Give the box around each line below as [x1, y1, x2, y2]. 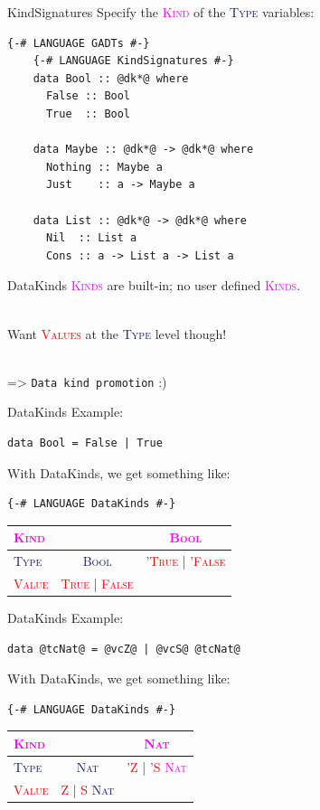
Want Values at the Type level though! [7, 324, 227, 343]
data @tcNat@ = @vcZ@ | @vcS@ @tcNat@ [7, 642, 240, 655]
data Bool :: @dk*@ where [33, 71, 189, 85]
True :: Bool [45, 107, 131, 120]
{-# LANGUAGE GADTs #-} [7, 36, 150, 50]
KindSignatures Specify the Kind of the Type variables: [7, 3, 315, 21]
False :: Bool [45, 89, 131, 103]
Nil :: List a [45, 231, 137, 245]
